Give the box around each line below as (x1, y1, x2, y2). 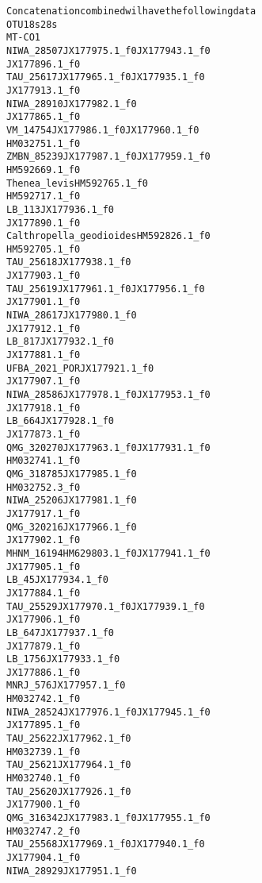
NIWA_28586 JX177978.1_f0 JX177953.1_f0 (6, 389, 211, 401)
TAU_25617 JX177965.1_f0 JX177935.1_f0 (6, 71, 205, 83)
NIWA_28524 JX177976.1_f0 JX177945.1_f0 (6, 706, 211, 718)
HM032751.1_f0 (6, 137, 81, 149)
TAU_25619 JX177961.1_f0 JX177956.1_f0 (6, 283, 205, 295)
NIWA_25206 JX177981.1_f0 (6, 495, 137, 507)
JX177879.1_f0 (6, 640, 81, 652)
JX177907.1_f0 (6, 376, 81, 388)
